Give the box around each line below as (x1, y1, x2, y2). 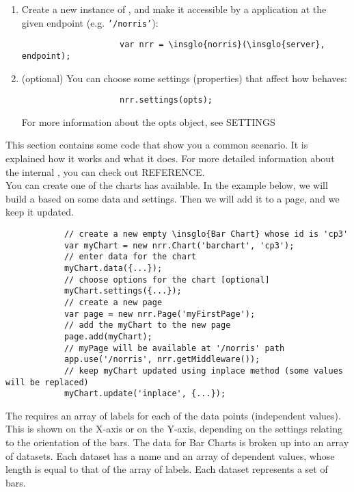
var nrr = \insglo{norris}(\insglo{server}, (119, 40, 325, 50)
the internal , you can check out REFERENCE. (5, 164, 205, 179)
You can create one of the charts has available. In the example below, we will (5, 178, 328, 192)
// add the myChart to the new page (64, 320, 231, 331)
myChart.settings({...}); (64, 286, 182, 296)
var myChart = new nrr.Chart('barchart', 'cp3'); (64, 240, 295, 250)
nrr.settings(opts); (119, 95, 213, 105)
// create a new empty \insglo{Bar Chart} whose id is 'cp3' (64, 229, 349, 239)
